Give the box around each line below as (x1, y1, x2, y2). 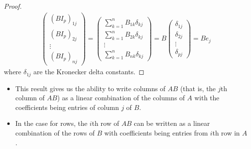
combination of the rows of (15, 128, 95, 138)
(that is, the (180, 83, 216, 93)
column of (15, 93, 45, 103)
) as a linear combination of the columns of (57, 93, 185, 103)
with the (194, 93, 220, 103)
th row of (92, 118, 119, 128)
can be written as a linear (134, 118, 210, 128)
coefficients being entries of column (15, 102, 119, 112)
